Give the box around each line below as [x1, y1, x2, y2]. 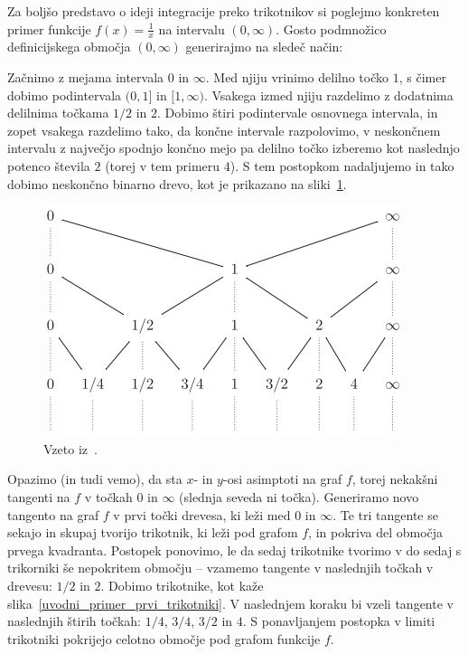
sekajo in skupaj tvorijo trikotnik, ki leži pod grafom [7, 523, 298, 542]
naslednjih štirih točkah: [7, 611, 142, 630]
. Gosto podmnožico [276, 19, 387, 38]
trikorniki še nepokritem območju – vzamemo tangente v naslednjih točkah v [7, 558, 434, 577]
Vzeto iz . [43, 439, 98, 458]
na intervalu [158, 19, 225, 38]
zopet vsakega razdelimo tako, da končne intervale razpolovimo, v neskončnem [7, 120, 441, 139]
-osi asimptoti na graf [222, 469, 342, 488]
